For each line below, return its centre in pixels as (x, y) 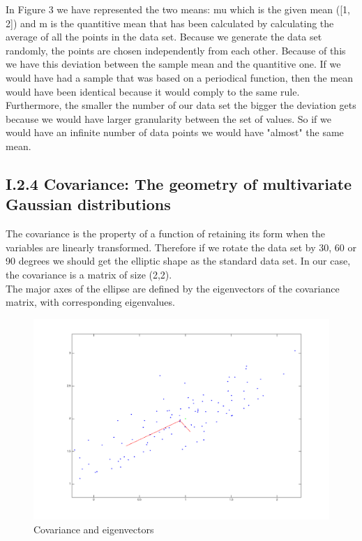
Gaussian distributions (88, 204)
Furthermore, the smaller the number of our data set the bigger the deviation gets (181, 105)
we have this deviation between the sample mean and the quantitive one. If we (173, 64)
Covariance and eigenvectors (94, 529)
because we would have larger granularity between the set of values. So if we (168, 118)
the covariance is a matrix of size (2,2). (89, 274)
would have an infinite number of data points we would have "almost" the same (175, 132)
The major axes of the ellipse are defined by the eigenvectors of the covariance (173, 288)
